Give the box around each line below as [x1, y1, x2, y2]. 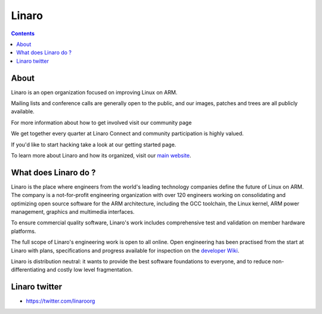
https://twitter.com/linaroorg [26, 297, 95, 304]
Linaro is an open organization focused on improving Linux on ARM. [11, 88, 178, 96]
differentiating [11, 266, 46, 273]
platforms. [11, 227, 36, 235]
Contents [11, 30, 35, 37]
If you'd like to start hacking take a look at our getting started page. [11, 141, 177, 148]
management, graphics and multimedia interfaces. [11, 208, 135, 216]
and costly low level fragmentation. [47, 266, 133, 273]
